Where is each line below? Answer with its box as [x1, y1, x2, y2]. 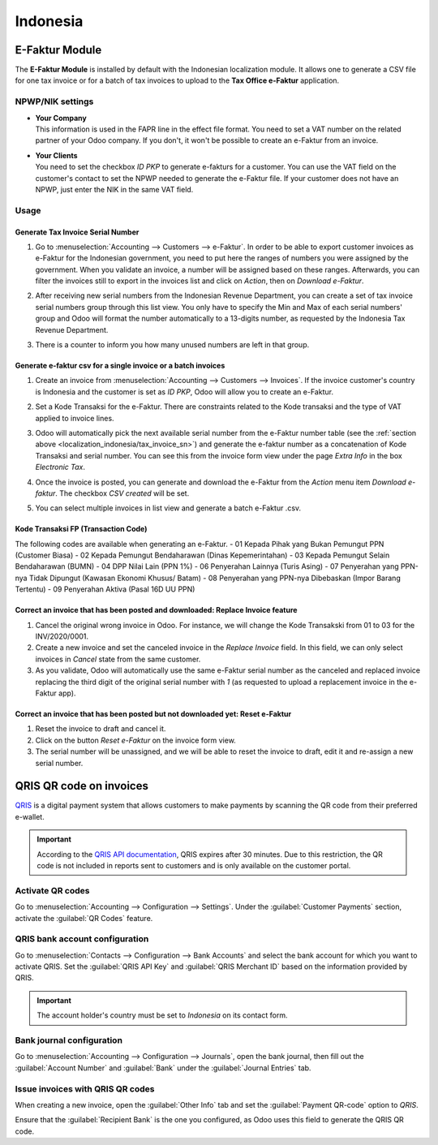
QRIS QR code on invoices [15, 779, 149, 793]
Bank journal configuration [15, 1035, 123, 1046]
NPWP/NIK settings [15, 96, 94, 107]
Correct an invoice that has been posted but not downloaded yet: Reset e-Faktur [15, 709, 292, 718]
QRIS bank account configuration [15, 933, 149, 945]
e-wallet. [15, 811, 45, 821]
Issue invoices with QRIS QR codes [15, 1083, 155, 1095]
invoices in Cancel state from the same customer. [35, 654, 201, 664]
